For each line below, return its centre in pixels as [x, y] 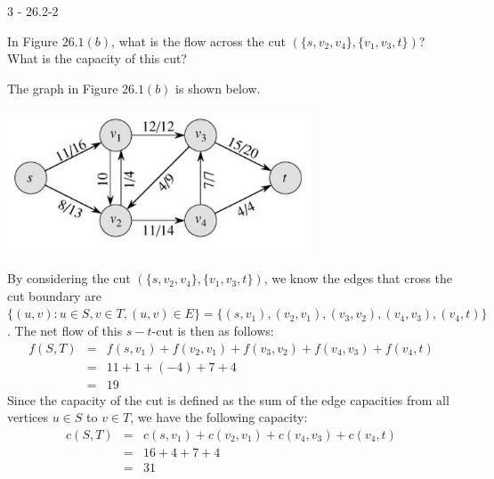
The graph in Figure [63, 88]
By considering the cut [69, 278]
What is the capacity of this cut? [97, 58]
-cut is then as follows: [213, 330]
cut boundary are [54, 295]
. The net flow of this [65, 330]
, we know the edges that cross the [358, 278]
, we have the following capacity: [219, 417]
